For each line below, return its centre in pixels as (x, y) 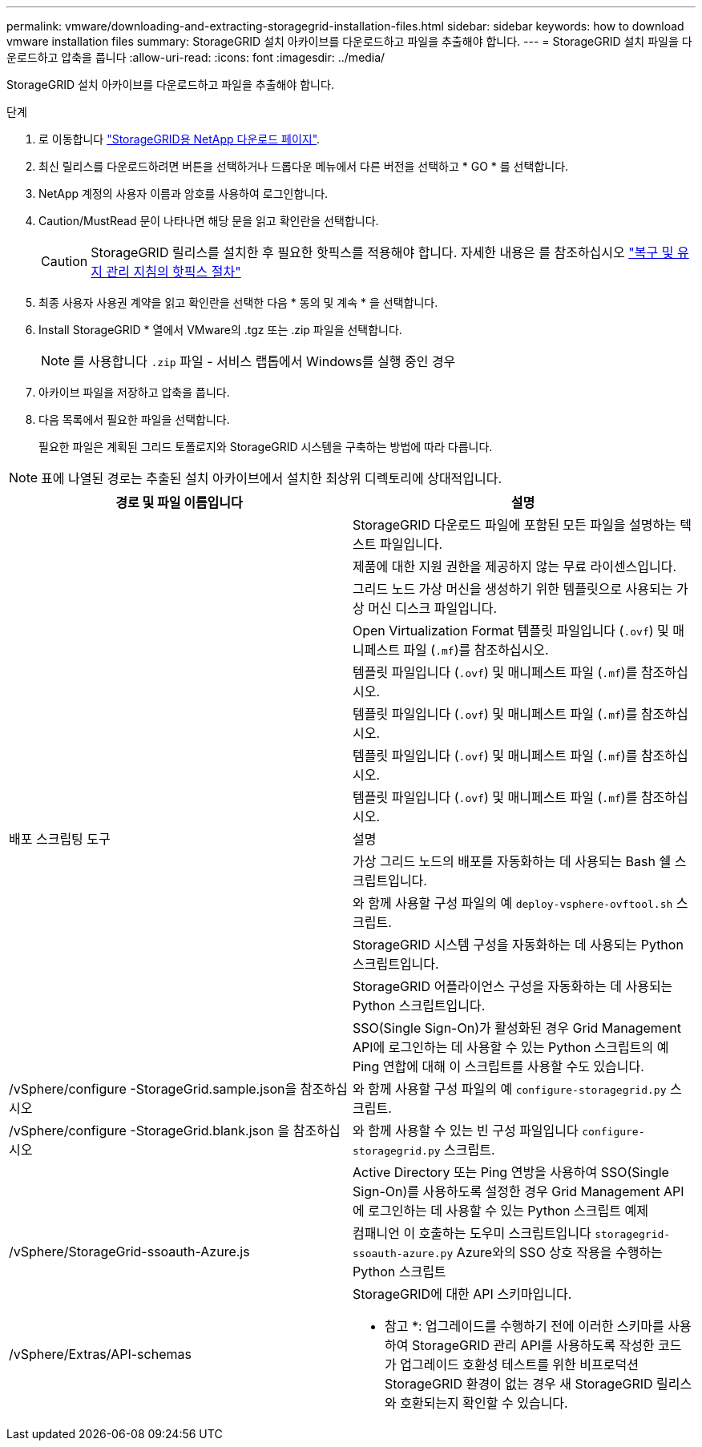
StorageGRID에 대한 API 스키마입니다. (462, 1294)
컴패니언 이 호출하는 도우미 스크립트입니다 (472, 1233)
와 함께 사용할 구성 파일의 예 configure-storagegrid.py (510, 1089)
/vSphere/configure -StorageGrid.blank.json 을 (149, 1131)
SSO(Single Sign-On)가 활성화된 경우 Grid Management (517, 1028)
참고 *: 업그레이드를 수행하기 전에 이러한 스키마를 (524, 1326)
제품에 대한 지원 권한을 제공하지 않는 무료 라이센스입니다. (515, 566)
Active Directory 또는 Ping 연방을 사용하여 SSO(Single (511, 1172)
